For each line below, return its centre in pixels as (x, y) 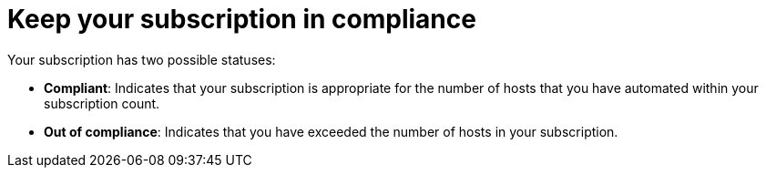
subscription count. (102, 103)
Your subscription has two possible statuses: (142, 59)
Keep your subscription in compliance (242, 19)
